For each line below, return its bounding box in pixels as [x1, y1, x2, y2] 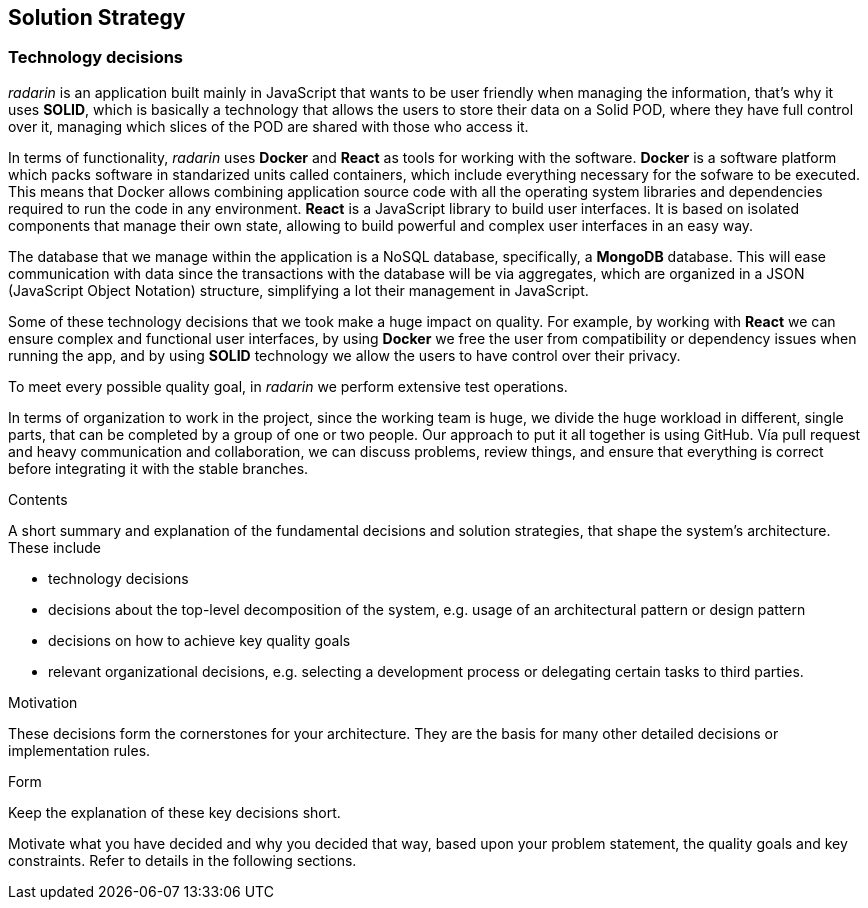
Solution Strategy [8, 5, 186, 30]
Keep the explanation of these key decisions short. [8, 803, 341, 821]
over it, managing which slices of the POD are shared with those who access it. [8, 117, 529, 135]
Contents [8, 490, 68, 508]
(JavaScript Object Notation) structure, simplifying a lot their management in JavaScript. [8, 281, 589, 299]
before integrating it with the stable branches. [8, 459, 309, 477]
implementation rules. [8, 741, 151, 759]
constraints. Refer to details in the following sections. [8, 851, 357, 869]
